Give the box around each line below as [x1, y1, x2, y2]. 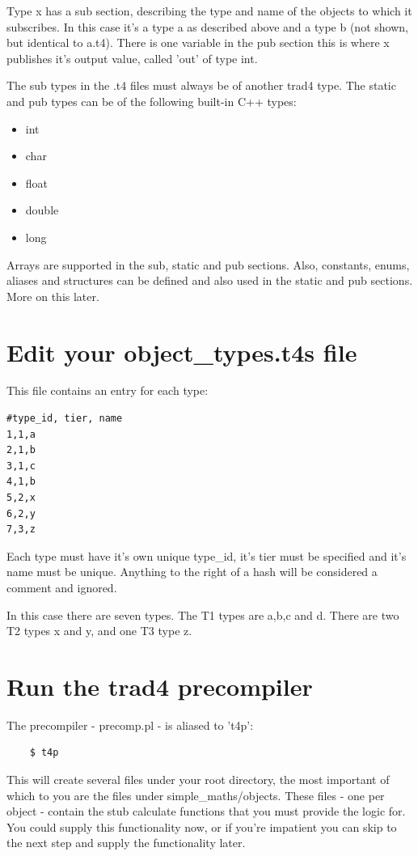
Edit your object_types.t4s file [6, 335, 357, 368]
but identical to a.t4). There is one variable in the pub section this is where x [6, 34, 390, 51]
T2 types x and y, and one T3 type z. [6, 622, 192, 639]
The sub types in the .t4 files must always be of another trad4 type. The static [6, 77, 396, 94]
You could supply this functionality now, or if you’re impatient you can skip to [6, 818, 397, 835]
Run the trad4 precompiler [6, 669, 313, 702]
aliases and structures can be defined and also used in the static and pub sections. [6, 272, 413, 289]
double [25, 201, 59, 218]
